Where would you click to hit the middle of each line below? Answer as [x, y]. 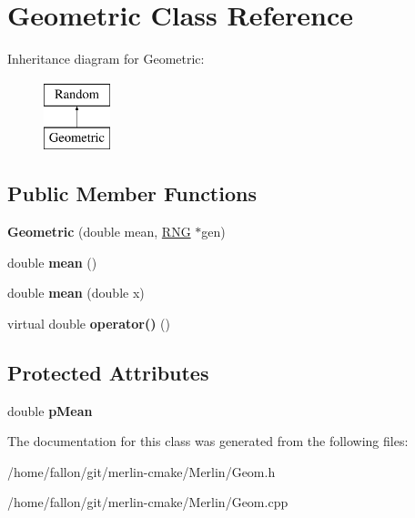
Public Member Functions [132, 193]
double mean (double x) [76, 293]
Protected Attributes [108, 372]
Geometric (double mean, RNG [99, 232]
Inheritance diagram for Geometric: [106, 59]
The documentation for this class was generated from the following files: [208, 441]
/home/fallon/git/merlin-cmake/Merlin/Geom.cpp [148, 502]
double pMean [50, 410]
